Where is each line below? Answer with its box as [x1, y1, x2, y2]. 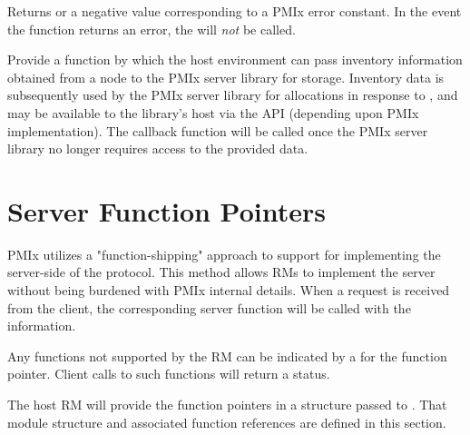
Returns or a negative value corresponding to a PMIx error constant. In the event [7, 2, 462, 20]
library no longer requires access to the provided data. [7, 139, 308, 158]
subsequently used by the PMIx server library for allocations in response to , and [7, 85, 458, 104]
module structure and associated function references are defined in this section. [7, 412, 446, 431]
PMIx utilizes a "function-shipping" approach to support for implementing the [7, 244, 441, 263]
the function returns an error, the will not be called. [7, 19, 296, 38]
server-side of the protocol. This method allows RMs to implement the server [7, 262, 436, 282]
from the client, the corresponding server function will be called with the [7, 298, 411, 317]
